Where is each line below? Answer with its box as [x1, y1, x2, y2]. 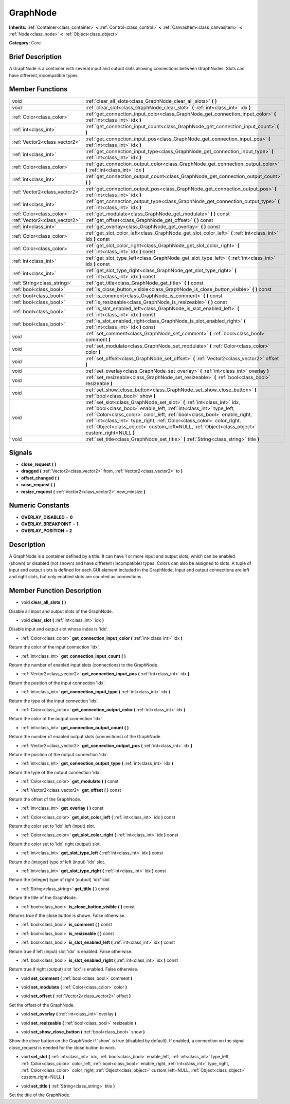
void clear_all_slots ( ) [21, 599, 67, 605]
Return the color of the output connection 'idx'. [9, 716, 103, 722]
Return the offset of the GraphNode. [9, 796, 82, 802]
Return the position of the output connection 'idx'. [9, 751, 109, 757]
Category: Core [9, 40, 41, 46]
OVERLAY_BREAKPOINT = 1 [21, 521, 79, 527]
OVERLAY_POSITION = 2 [21, 528, 72, 533]
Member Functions [9, 85, 68, 94]
